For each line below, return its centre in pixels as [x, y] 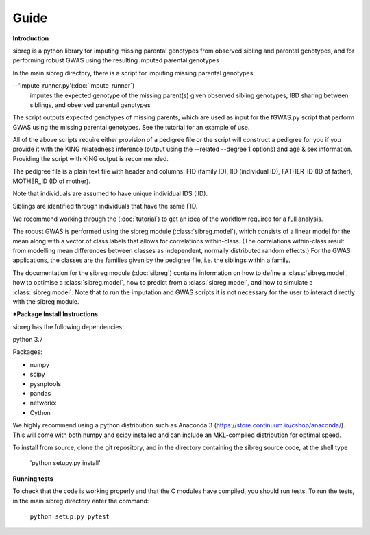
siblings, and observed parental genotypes [90, 105]
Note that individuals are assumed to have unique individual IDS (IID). [110, 194]
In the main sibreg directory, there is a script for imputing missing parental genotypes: [134, 73]
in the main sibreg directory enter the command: [81, 501]
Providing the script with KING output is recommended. [91, 158]
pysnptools [46, 383]
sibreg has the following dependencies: [68, 326]
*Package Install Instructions [56, 314]
